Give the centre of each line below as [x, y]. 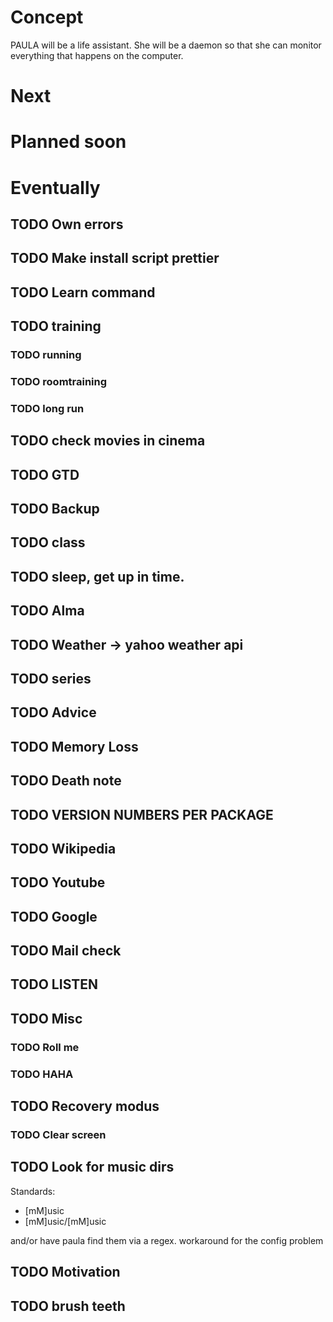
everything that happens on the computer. [97, 55]
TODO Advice [53, 712]
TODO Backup [55, 509]
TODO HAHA [42, 1074]
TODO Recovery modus [85, 1106]
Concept [47, 17]
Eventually [55, 187]
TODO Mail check [66, 951]
